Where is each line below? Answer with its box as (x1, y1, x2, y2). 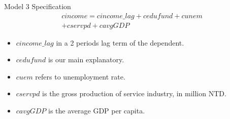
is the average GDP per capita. (48, 105, 145, 116)
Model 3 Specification (4, 1, 71, 11)
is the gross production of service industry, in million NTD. (42, 88, 226, 99)
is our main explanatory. (48, 54, 124, 65)
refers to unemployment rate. (35, 71, 125, 82)
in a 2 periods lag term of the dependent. (56, 37, 184, 48)
